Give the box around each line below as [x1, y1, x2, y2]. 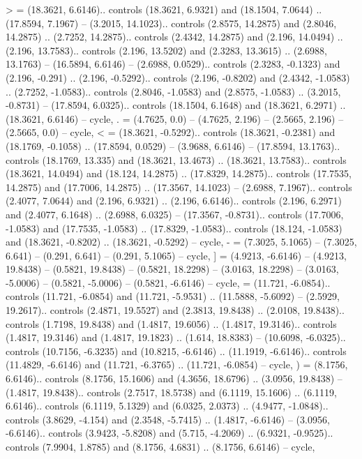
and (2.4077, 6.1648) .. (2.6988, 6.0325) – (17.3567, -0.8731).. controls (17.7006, [6, 206, 344, 221]
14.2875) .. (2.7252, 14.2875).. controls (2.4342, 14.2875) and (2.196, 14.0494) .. [6, 29, 343, 44]
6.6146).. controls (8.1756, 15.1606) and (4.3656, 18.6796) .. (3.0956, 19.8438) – [6, 371, 342, 386]
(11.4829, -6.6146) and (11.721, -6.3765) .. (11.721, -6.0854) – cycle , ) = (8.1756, [6, 357, 348, 372]
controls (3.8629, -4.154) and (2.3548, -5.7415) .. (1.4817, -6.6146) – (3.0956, [6, 412, 330, 426]
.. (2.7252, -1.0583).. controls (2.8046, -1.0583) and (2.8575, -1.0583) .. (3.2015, [6, 84, 341, 98]
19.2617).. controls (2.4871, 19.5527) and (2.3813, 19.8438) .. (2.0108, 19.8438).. [6, 303, 345, 317]
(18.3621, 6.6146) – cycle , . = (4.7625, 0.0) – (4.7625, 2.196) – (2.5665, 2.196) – [6, 111, 344, 126]
